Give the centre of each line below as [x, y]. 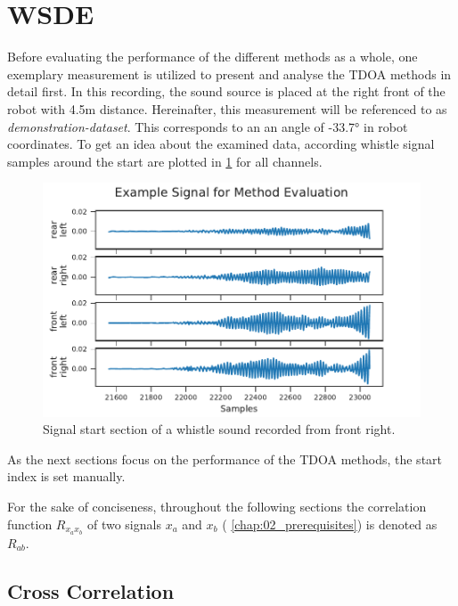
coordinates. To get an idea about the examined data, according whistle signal [221, 144]
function [30, 524]
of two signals [124, 524]
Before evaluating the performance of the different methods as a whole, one [213, 57]
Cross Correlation [91, 590]
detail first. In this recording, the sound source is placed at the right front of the [226, 91]
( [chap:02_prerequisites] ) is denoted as [330, 524]
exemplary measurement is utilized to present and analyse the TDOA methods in [229, 74]
